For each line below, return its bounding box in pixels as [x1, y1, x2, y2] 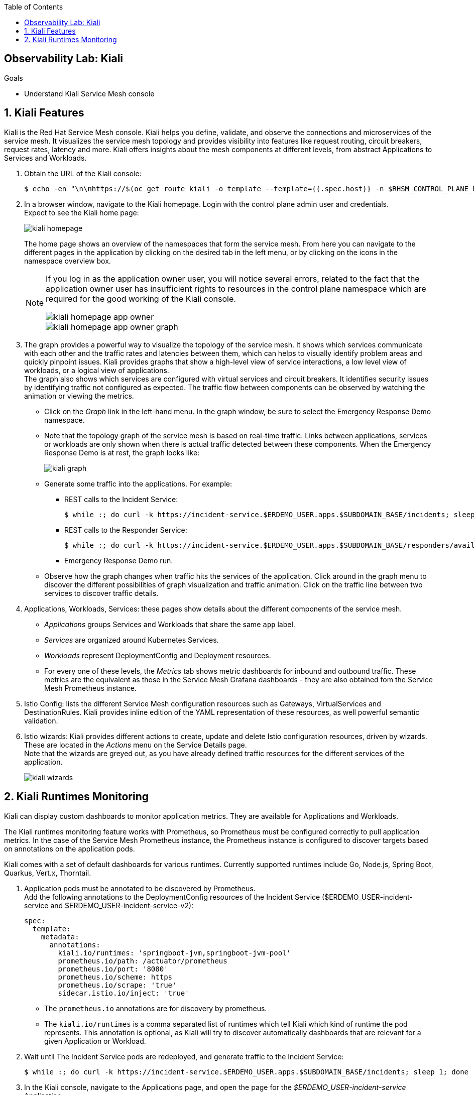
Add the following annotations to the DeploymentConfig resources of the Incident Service [24, 892, 320, 901]
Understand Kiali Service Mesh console [24, 89, 155, 98]
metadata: [41, 932, 79, 941]
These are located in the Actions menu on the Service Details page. [24, 740, 247, 749]
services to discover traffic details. [44, 588, 159, 597]
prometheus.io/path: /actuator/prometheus [58, 956, 227, 965]
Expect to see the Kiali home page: [24, 208, 139, 217]
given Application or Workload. [44, 1036, 146, 1045]
